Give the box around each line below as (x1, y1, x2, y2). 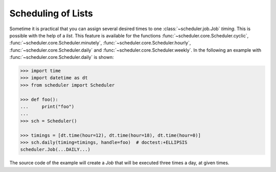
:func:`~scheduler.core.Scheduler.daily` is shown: (9, 54, 114, 60)
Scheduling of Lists (9, 8, 93, 19)
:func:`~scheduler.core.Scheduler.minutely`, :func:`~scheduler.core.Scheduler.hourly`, (9, 40, 191, 46)
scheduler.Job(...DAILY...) (20, 146, 90, 153)
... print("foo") (20, 104, 75, 110)
